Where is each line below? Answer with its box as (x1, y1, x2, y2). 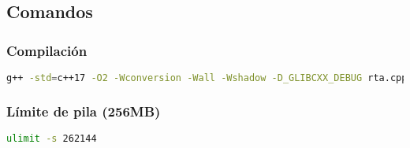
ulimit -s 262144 (6, 133, 97, 145)
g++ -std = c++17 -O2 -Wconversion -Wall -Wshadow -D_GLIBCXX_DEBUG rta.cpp (6, 72, 408, 83)
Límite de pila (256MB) (6, 101, 161, 120)
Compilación (6, 40, 88, 60)
